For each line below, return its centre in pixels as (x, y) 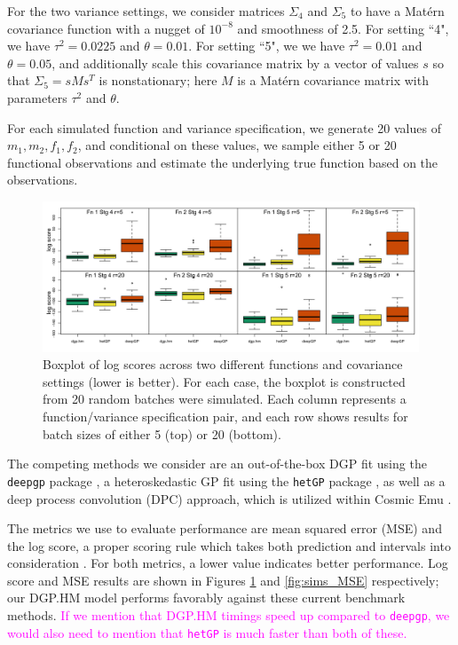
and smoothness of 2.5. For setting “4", (343, 28)
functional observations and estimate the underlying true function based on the (223, 162)
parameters (37, 97)
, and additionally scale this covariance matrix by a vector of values (235, 63)
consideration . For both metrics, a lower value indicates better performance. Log (228, 563)
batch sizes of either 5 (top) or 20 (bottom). (162, 433)
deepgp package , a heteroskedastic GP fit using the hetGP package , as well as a (226, 480)
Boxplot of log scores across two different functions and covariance (223, 364)
